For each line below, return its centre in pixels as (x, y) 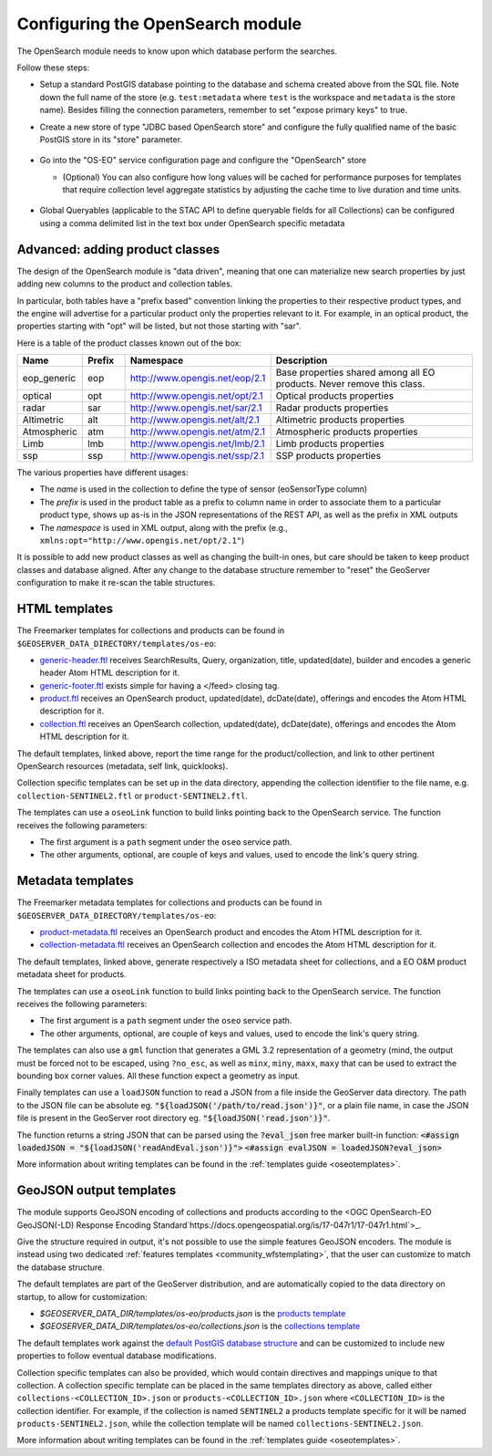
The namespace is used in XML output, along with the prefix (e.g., (164, 527)
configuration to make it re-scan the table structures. (116, 583)
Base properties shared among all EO (355, 372)
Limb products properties (330, 444)
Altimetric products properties (340, 420)
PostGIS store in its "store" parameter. (111, 139)
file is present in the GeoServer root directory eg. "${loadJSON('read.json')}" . (174, 1118)
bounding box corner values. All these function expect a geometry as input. (159, 1076)
